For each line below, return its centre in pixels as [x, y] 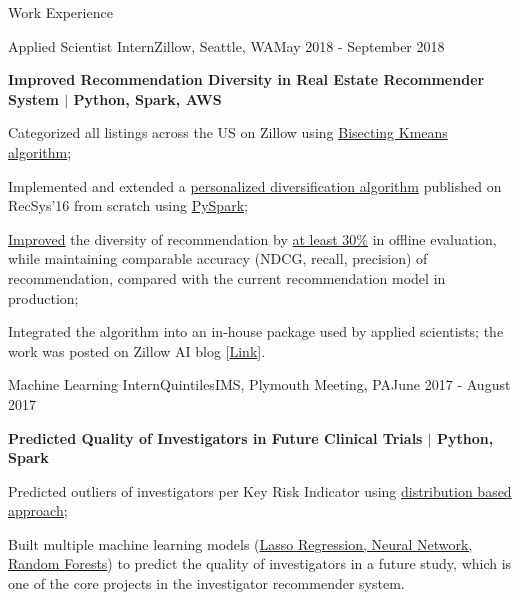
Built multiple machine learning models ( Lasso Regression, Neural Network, [240, 543]
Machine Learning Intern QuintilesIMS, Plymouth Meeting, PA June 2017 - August [259, 384]
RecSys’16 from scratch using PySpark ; [128, 205]
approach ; [38, 510]
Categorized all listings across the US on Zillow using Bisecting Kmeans [228, 132]
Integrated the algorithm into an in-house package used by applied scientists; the [256, 331]
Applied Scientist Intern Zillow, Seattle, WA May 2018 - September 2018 [226, 45]
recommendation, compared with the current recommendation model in [227, 277]
